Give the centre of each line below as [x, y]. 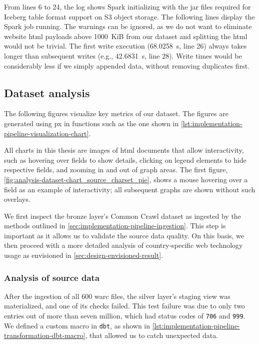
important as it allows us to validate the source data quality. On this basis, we [124, 235]
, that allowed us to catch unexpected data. [152, 335]
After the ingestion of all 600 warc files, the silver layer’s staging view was [117, 296]
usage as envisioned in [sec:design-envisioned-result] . [83, 255]
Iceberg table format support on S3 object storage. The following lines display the [129, 16]
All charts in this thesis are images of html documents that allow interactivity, [124, 150]
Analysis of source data [52, 277]
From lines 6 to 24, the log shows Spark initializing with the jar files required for [127, 7]
